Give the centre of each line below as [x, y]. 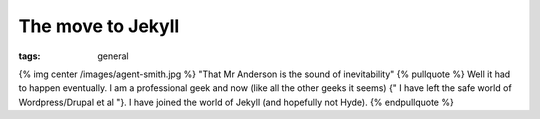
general [113, 56]
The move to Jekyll [99, 26]
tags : [29, 56]
